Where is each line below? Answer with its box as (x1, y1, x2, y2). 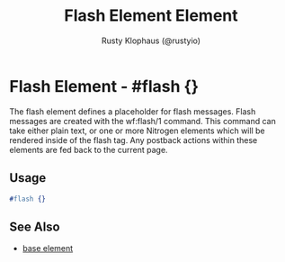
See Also (9, 219, 60, 234)
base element (22, 243, 74, 254)
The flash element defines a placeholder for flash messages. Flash (9, 105, 256, 117)
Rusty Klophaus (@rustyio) (102, 35, 200, 46)
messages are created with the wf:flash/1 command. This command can (9, 115, 276, 126)
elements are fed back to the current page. (9, 144, 168, 155)
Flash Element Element (64, 5, 238, 26)
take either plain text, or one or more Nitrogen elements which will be (9, 125, 265, 136)
